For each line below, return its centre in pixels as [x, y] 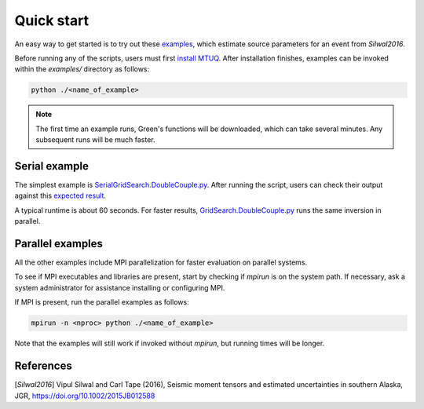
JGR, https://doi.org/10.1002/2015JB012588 [85, 396]
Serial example [52, 166]
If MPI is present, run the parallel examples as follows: [102, 302]
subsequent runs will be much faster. [95, 140]
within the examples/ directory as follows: [82, 69]
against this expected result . [60, 195]
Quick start [52, 20]
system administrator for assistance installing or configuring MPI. [120, 287]
